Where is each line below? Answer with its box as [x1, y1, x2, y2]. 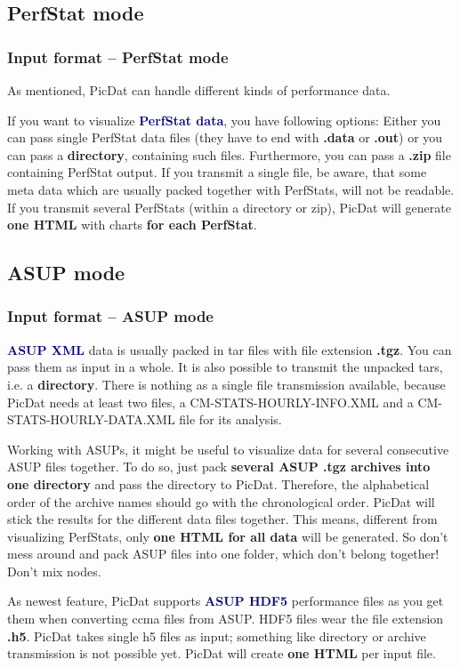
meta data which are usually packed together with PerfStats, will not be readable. [7, 180, 455, 198]
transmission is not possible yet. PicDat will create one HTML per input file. [7, 644, 436, 663]
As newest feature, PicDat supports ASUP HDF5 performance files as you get [7, 592, 444, 610]
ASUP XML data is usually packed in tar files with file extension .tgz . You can [7, 340, 452, 358]
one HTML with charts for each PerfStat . [7, 215, 257, 234]
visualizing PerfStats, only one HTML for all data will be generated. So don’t [7, 527, 448, 545]
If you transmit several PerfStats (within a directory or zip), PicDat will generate [7, 197, 451, 216]
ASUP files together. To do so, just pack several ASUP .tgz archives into [7, 457, 431, 476]
